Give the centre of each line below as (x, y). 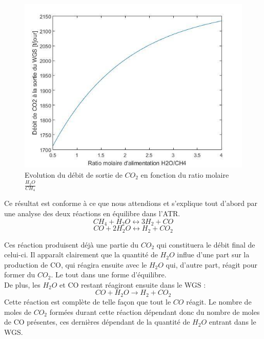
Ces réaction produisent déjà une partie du (72, 244)
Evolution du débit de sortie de (74, 174)
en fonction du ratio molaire (185, 174)
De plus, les (22, 284)
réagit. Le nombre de (219, 301)
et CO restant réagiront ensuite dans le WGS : (133, 284)
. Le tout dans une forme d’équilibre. (109, 275)
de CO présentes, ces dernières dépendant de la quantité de (97, 322)
